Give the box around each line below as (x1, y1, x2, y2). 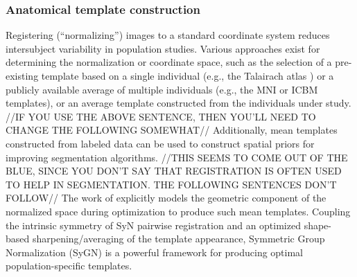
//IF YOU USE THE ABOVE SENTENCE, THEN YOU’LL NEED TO (6, 109, 316, 123)
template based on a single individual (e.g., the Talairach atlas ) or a (41, 69, 334, 82)
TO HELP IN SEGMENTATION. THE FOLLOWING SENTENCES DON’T (6, 177, 337, 191)
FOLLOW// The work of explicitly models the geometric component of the (6, 190, 326, 205)
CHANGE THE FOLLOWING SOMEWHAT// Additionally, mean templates (6, 123, 338, 137)
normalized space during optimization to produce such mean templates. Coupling (6, 204, 351, 218)
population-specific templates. (6, 258, 132, 273)
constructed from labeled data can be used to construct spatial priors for (6, 136, 315, 150)
